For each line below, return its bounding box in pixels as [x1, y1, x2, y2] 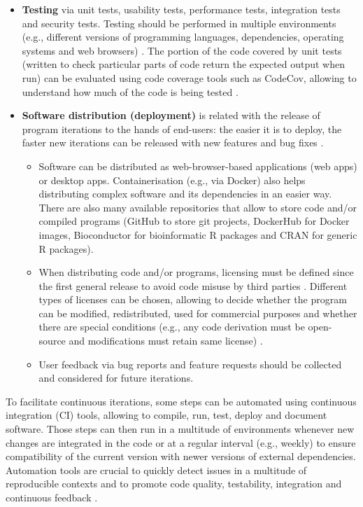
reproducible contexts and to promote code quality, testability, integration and [6, 476, 342, 491]
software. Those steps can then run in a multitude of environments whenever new [6, 422, 355, 436]
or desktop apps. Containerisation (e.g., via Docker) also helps [38, 172, 306, 187]
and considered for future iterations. [38, 370, 194, 385]
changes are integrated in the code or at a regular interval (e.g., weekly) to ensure [6, 435, 356, 450]
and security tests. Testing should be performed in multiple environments [22, 15, 336, 30]
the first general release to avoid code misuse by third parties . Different [38, 278, 348, 293]
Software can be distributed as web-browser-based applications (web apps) [38, 158, 357, 173]
